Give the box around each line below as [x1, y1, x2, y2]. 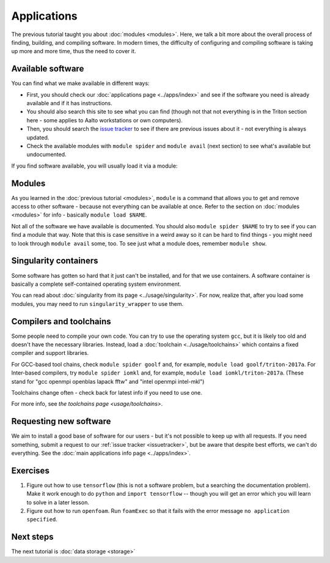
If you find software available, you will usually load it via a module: [11, 162, 178, 170]
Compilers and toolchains [11, 316, 111, 327]
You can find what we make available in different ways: [11, 80, 150, 87]
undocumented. [26, 151, 67, 158]
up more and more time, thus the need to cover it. [11, 48, 136, 55]
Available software [11, 64, 84, 74]
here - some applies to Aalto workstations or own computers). [26, 116, 183, 124]
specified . [26, 516, 57, 523]
